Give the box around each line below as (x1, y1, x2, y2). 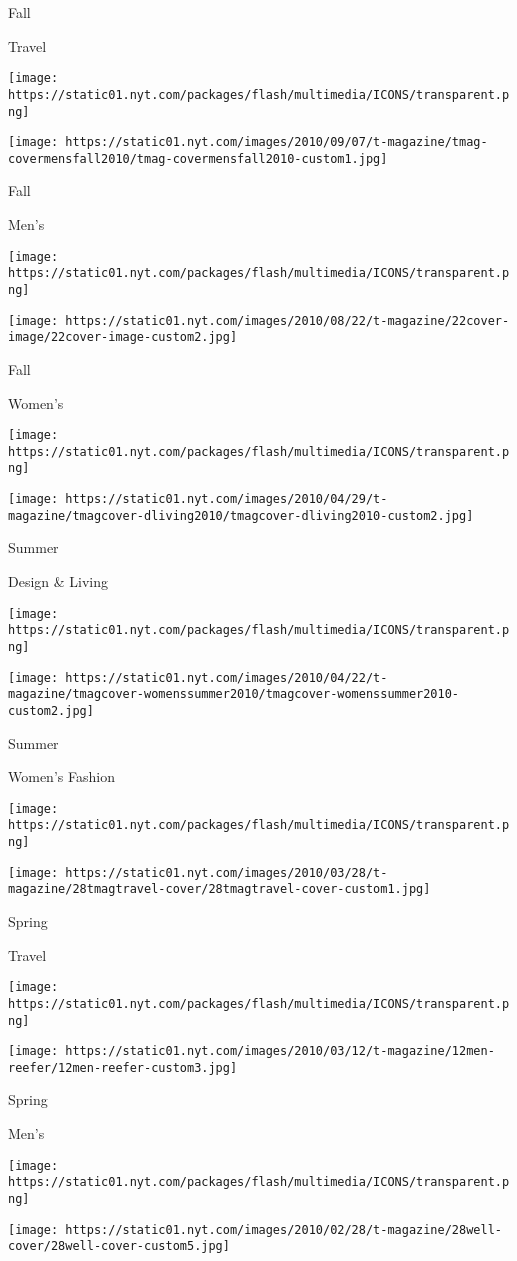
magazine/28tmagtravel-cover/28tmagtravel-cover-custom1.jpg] (8, 882, 431, 897)
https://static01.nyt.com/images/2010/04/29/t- (65, 492, 388, 507)
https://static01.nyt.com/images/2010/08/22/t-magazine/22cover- (65, 313, 510, 328)
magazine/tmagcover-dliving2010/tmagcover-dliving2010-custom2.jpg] (8, 508, 474, 523)
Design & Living (8, 571, 109, 591)
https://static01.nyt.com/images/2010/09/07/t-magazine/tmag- (65, 135, 488, 150)
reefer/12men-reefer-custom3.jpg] (8, 1060, 238, 1075)
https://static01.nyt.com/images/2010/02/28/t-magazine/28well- (65, 1222, 502, 1237)
